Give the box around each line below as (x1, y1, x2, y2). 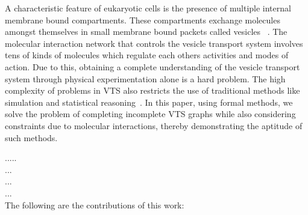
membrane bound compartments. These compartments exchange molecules (5, 13, 280, 26)
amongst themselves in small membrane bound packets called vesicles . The (5, 25, 288, 38)
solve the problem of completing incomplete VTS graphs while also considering (5, 107, 296, 120)
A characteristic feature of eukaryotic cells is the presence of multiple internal (5, 2, 291, 14)
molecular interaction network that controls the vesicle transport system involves (5, 37, 303, 49)
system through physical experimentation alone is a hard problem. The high (5, 72, 286, 85)
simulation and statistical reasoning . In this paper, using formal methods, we (5, 95, 293, 108)
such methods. (5, 131, 58, 144)
